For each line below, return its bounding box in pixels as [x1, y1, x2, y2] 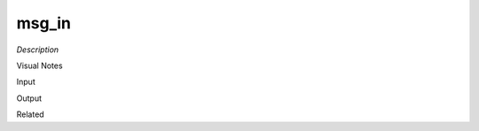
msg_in [16, 13, 71, 33]
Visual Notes [16, 60, 63, 71]
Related [16, 109, 44, 119]
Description [16, 44, 59, 55]
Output [16, 93, 42, 104]
